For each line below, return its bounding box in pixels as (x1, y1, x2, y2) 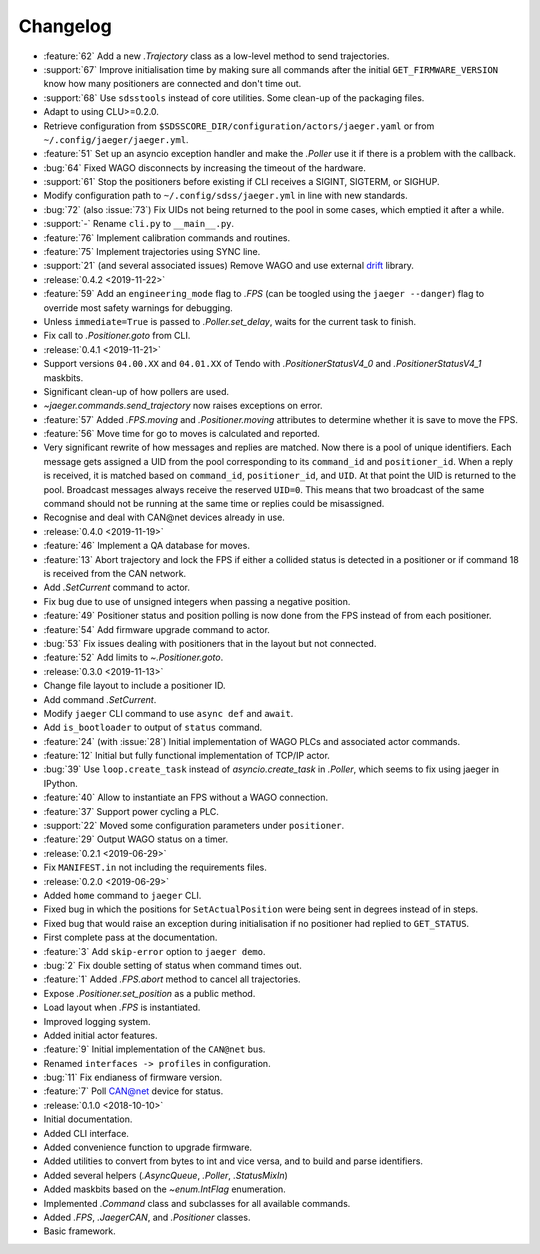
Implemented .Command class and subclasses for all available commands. (43, 1197, 351, 1209)
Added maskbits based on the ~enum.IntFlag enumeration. (43, 1183, 287, 1195)
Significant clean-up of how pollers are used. (43, 385, 230, 397)
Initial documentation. (43, 1113, 133, 1125)
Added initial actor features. (43, 1029, 159, 1041)
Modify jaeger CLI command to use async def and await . (43, 707, 294, 719)
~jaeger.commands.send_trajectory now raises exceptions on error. (43, 400, 323, 412)
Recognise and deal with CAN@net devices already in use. (43, 511, 285, 524)
